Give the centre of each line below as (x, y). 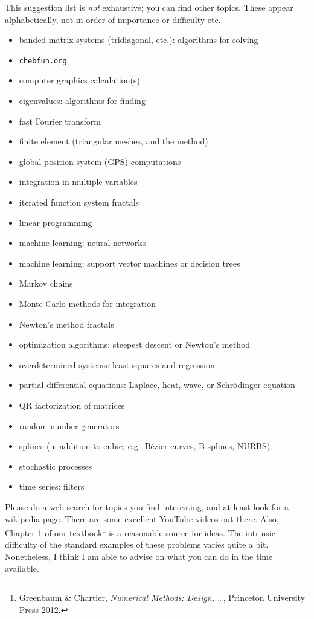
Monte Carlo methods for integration (87, 303)
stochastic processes (56, 466)
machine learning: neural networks (82, 243)
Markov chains (46, 283)
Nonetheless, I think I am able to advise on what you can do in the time (139, 556)
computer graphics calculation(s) (79, 80)
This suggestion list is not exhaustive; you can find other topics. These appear (149, 7)
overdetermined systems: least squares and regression (117, 364)
